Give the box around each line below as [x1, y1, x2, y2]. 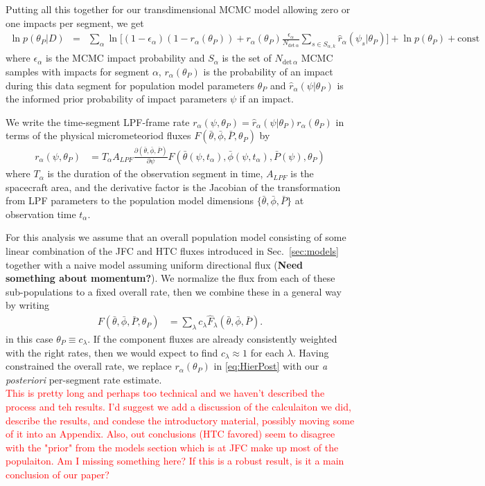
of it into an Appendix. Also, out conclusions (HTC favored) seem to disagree [6, 426, 335, 441]
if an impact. [239, 91, 294, 106]
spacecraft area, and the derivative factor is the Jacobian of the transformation [6, 179, 341, 194]
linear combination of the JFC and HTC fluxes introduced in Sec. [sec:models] [6, 244, 339, 258]
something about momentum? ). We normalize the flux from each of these [6, 271, 335, 285]
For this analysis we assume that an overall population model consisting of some [6, 230, 346, 244]
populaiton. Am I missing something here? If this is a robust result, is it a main [6, 453, 344, 468]
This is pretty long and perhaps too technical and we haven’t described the [6, 386, 325, 400]
